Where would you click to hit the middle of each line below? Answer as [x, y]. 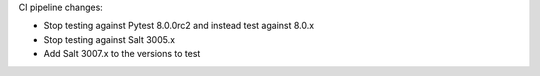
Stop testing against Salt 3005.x [109, 39]
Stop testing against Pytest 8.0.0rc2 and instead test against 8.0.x [179, 26]
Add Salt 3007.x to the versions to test [122, 54]
